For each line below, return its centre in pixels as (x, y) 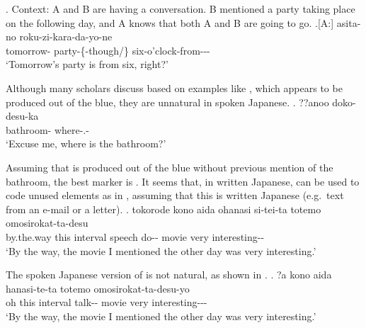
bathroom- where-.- (47, 129)
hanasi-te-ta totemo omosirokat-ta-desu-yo (98, 288)
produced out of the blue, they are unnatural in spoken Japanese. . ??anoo (167, 102)
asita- (349, 22)
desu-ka (22, 116)
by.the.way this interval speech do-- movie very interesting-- (135, 236)
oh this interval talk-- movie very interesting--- (107, 302)
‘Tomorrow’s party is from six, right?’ (87, 64)
